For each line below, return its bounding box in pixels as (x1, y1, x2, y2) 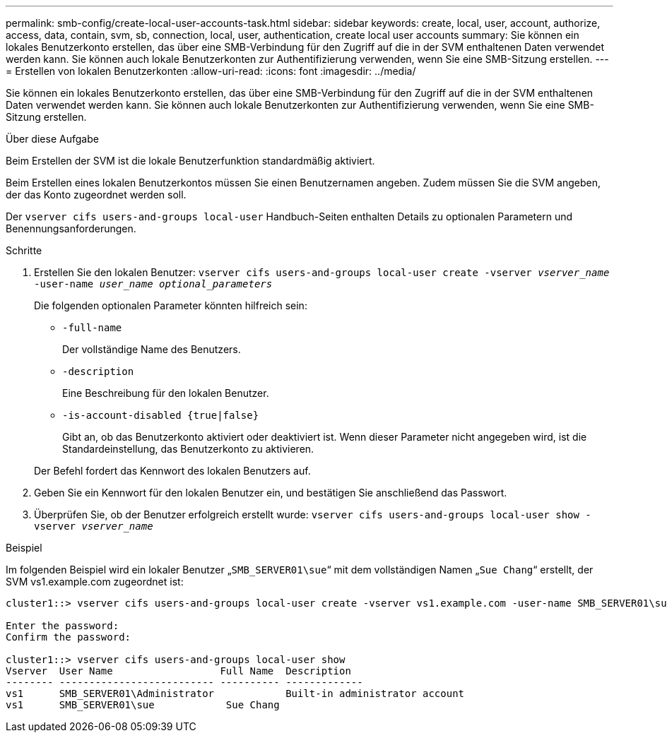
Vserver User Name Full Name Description (6, 665, 351, 677)
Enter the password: (6, 620, 119, 631)
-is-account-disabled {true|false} (62, 410, 259, 421)
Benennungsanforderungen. (6, 222, 136, 234)
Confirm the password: (6, 631, 131, 643)
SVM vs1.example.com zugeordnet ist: (6, 576, 184, 588)
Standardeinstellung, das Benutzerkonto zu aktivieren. (62, 443, 314, 455)
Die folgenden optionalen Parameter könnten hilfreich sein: (34, 299, 307, 311)
